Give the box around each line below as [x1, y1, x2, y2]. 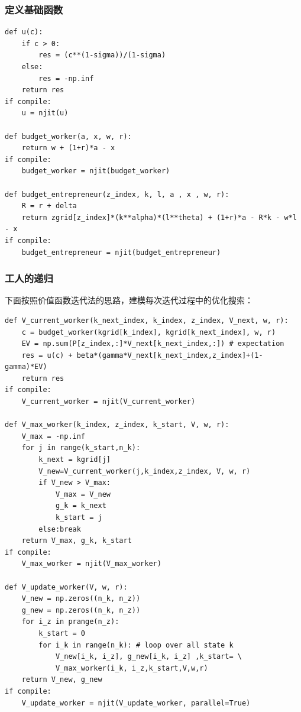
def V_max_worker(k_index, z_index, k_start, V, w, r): [5, 420, 229, 429]
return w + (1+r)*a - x [21, 144, 115, 153]
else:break [38, 525, 81, 533]
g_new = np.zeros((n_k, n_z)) [21, 606, 141, 614]
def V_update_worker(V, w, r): [5, 582, 128, 591]
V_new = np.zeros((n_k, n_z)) [21, 594, 141, 603]
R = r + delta [21, 202, 77, 211]
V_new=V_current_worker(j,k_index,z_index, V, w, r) [38, 467, 251, 475]
